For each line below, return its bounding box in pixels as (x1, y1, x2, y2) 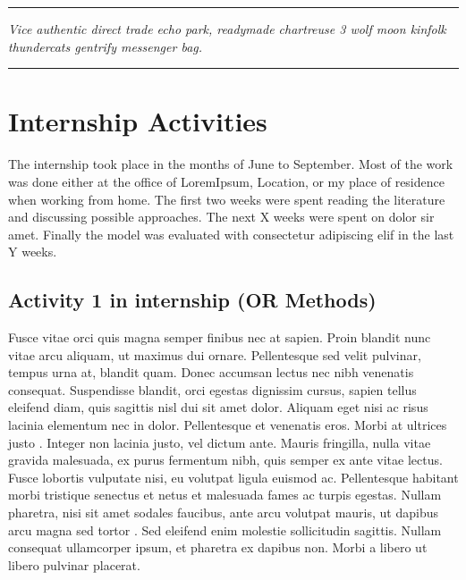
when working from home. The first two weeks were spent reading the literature (8, 189, 445, 208)
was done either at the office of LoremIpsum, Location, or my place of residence (8, 172, 445, 190)
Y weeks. (8, 242, 57, 261)
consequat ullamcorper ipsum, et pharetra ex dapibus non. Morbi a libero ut (8, 538, 428, 557)
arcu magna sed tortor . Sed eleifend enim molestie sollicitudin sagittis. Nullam (8, 520, 442, 539)
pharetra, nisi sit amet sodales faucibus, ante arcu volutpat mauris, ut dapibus (8, 503, 439, 522)
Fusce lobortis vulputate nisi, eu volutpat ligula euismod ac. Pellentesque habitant (8, 467, 459, 486)
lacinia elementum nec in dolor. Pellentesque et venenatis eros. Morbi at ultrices (8, 416, 447, 434)
